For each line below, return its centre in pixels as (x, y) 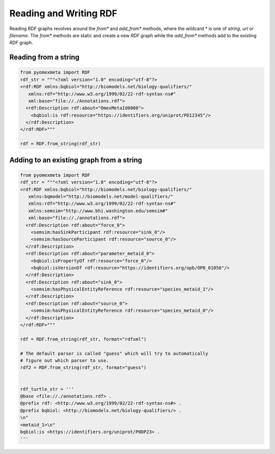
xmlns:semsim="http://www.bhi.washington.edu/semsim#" (98, 211)
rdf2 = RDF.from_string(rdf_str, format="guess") (83, 368)
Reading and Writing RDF (63, 13)
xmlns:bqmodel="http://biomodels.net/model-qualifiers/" (101, 196)
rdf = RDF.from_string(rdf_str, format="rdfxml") (83, 339)
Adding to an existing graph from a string (76, 160)
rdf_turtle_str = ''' (47, 389)
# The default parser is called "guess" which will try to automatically (114, 353)
